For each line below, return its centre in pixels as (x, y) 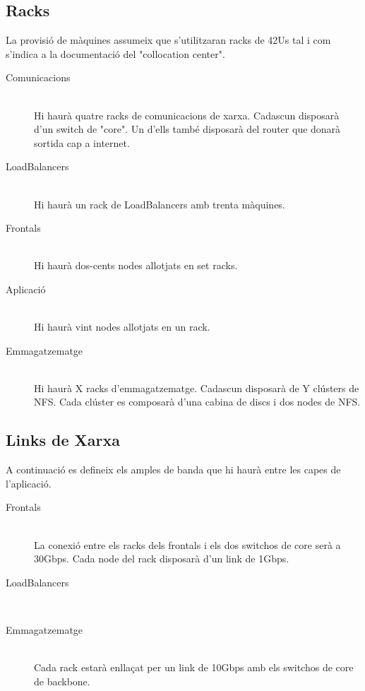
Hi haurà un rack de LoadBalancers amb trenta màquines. (160, 204)
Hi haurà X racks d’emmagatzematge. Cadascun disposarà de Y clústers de (197, 388)
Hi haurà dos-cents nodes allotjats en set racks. (136, 265)
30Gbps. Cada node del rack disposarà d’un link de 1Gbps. (162, 559)
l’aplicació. (29, 483)
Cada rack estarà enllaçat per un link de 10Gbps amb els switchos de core (194, 667)
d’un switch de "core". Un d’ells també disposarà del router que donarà (187, 129)
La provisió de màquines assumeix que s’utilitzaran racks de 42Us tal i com (168, 40)
